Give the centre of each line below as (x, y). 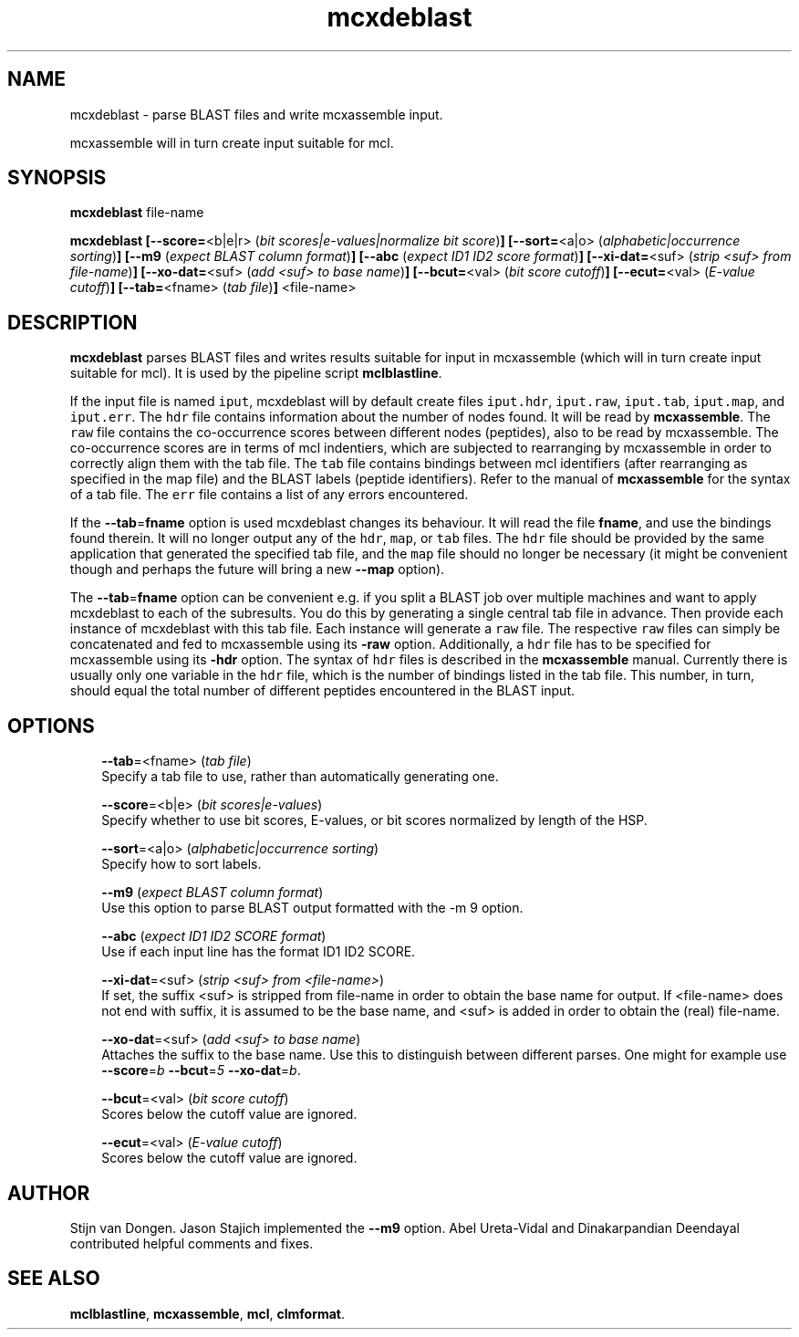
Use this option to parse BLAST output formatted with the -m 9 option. (312, 908)
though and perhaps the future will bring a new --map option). (257, 569)
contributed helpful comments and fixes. (192, 1243)
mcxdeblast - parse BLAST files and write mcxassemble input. (256, 114)
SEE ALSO (54, 1279)
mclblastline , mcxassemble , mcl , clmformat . (208, 1313)
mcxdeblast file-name (137, 213)
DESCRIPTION (73, 322)
